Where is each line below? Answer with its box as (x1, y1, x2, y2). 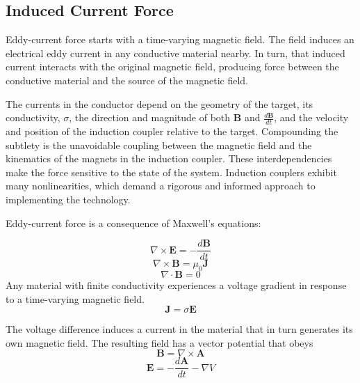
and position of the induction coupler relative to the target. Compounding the (6, 124, 338, 138)
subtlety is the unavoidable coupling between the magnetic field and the (6, 137, 312, 152)
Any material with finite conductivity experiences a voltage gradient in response (6, 278, 347, 292)
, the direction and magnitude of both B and (69, 110, 261, 125)
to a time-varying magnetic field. (6, 291, 145, 306)
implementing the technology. (6, 191, 131, 206)
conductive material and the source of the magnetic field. (6, 72, 248, 87)
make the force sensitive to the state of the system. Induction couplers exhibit (6, 164, 337, 179)
